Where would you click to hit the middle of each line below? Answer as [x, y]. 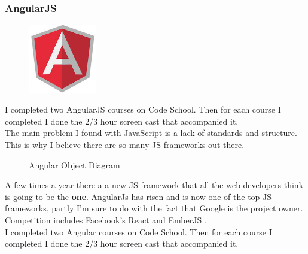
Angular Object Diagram [74, 164]
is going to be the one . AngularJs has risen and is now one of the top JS [138, 196]
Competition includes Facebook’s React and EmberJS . [106, 220]
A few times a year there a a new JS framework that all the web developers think [154, 185]
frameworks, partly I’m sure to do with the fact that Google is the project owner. [154, 208]
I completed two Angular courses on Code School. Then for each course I [138, 232]
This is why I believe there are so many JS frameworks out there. [125, 144]
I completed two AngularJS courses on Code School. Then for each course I [143, 109]
